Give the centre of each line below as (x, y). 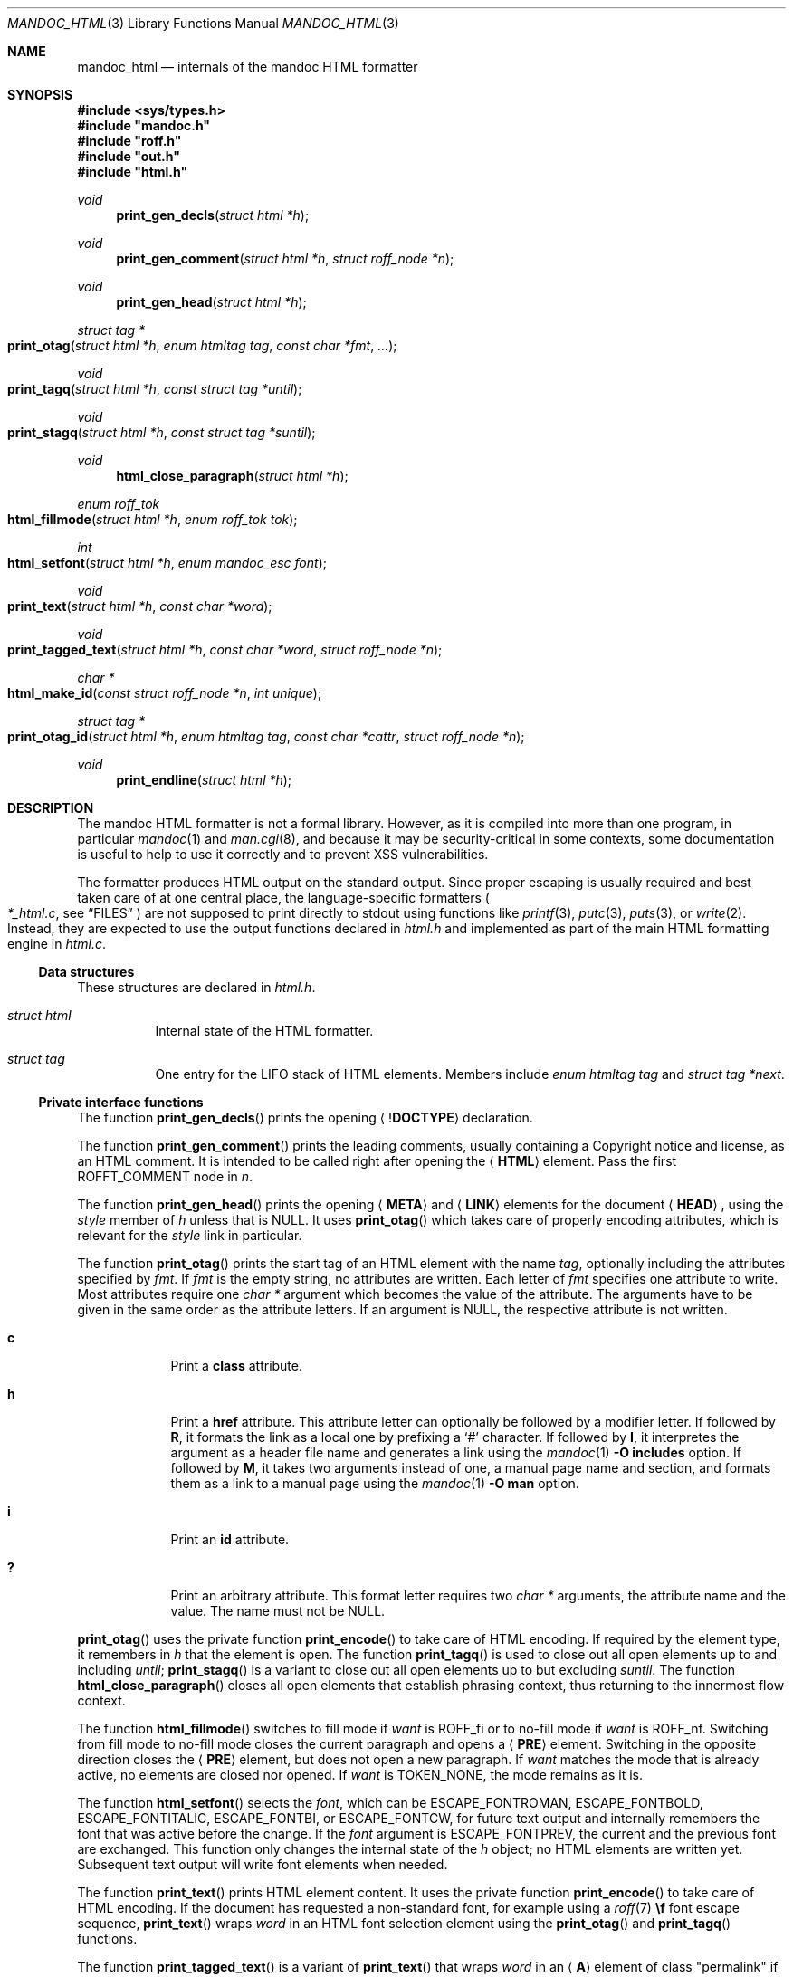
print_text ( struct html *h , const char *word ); (140, 606)
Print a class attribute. (237, 1366)
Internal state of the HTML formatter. (264, 1031)
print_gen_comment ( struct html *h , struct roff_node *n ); (285, 258)
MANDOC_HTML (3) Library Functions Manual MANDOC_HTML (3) (203, 23)
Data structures (86, 972)
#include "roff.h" (129, 141)
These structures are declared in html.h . (196, 987)
